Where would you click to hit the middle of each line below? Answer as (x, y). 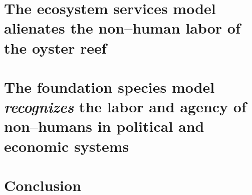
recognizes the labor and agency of (125, 107)
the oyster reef (55, 47)
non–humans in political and (104, 126)
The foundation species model (109, 86)
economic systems (67, 146)
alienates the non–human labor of (122, 28)
